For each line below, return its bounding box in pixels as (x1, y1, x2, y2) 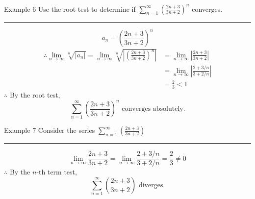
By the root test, (9, 89, 60, 99)
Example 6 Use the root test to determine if (4, 3, 136, 14)
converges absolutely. (122, 105, 185, 113)
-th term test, (36, 167, 77, 177)
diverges (138, 182, 163, 189)
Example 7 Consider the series (4, 125, 95, 135)
